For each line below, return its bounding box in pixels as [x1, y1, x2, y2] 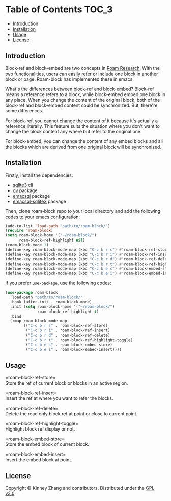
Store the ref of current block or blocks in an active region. [5, 380, 128, 386]
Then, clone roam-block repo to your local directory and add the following [5, 208, 161, 214]
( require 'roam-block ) [5, 228, 53, 233]
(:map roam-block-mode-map [10, 318, 67, 324]
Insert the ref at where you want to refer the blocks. [5, 395, 113, 401]
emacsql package [12, 193, 50, 199]
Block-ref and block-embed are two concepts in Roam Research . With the [5, 65, 160, 71]
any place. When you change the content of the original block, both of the [5, 97, 160, 103]
